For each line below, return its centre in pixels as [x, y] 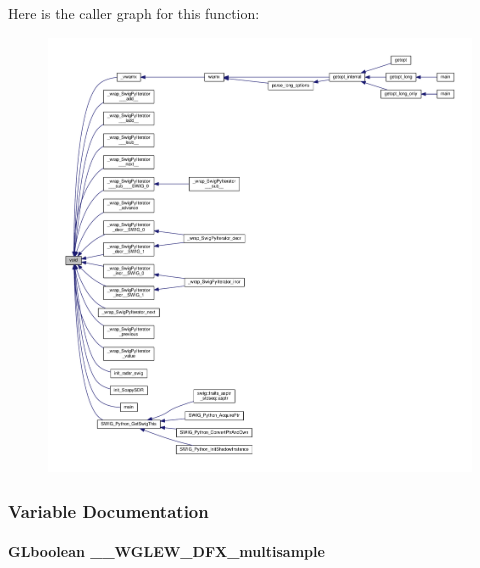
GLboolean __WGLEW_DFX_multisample [166, 551]
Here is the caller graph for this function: [134, 13]
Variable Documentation [108, 510]
